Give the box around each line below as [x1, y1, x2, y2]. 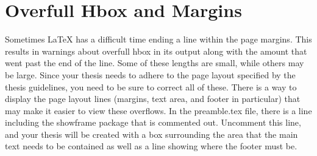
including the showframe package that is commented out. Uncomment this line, [5, 116, 301, 129]
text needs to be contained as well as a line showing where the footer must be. [5, 140, 297, 152]
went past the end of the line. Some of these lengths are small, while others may [5, 56, 304, 69]
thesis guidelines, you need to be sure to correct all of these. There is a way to [5, 80, 297, 93]
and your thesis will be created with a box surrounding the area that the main [5, 127, 298, 140]
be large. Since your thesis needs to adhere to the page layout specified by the [5, 68, 296, 81]
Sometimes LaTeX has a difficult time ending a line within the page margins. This [5, 33, 312, 46]
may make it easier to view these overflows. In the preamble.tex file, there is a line [5, 104, 312, 117]
